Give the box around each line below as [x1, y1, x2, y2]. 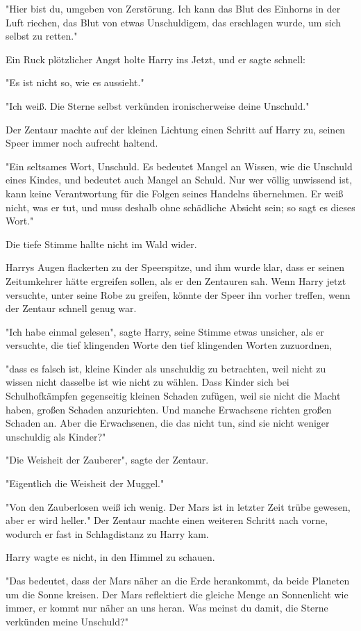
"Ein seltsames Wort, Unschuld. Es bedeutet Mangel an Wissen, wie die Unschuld [6, 158, 353, 173]
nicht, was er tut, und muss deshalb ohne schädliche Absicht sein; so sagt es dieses [6, 199, 355, 214]
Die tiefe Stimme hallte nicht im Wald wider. [6, 236, 197, 251]
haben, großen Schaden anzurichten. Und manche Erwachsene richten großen [6, 402, 332, 416]
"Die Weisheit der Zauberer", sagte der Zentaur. [6, 452, 209, 467]
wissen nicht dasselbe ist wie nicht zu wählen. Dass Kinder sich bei [6, 375, 289, 389]
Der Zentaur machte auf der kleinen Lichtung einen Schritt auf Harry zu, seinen [6, 122, 346, 136]
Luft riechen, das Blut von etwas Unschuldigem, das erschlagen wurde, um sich [6, 15, 342, 29]
